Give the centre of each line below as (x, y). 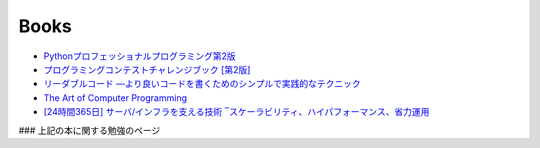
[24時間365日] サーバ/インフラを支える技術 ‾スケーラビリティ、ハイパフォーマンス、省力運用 (236, 112)
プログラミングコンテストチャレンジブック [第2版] (147, 69)
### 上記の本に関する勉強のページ (89, 130)
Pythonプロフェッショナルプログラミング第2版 (140, 56)
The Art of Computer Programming (115, 97)
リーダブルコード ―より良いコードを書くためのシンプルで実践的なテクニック (202, 84)
